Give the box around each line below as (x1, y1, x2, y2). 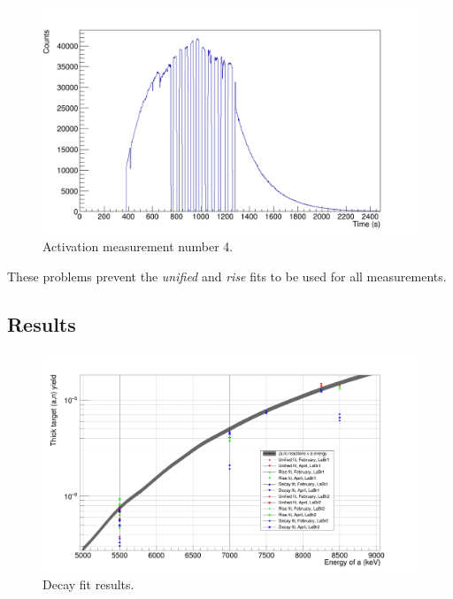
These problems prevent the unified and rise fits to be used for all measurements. (7, 266, 447, 285)
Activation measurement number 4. (42, 237, 234, 256)
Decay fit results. (42, 575, 134, 594)
